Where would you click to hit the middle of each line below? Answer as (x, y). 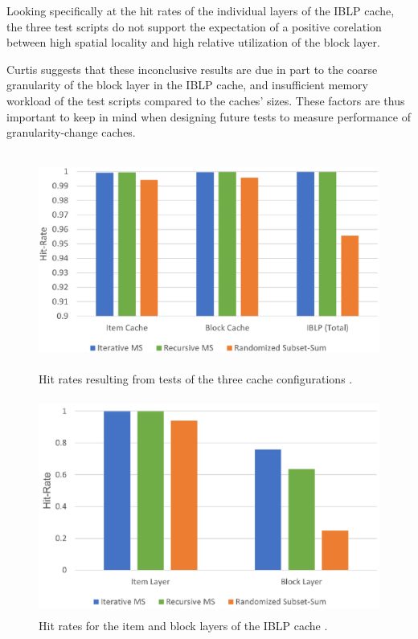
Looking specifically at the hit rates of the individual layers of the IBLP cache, (201, 10)
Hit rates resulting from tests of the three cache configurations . (196, 379)
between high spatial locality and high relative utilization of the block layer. (193, 42)
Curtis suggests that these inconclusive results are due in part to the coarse (192, 69)
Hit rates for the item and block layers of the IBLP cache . (183, 626)
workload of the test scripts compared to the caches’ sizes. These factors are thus (206, 100)
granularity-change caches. (71, 132)
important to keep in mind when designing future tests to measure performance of (209, 116)
